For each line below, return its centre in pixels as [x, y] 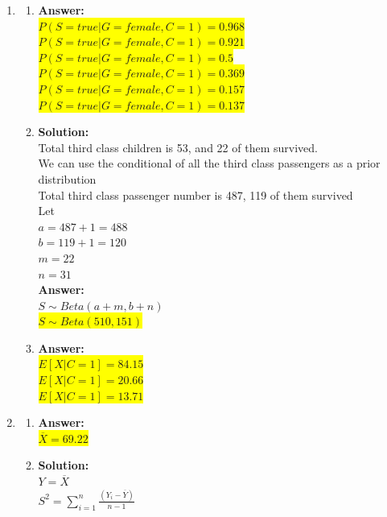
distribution [67, 178]
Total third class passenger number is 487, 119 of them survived [196, 194]
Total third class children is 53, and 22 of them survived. [178, 147]
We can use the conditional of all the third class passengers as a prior [209, 163]
